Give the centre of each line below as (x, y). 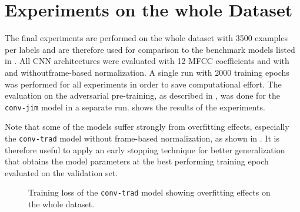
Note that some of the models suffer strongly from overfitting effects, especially (147, 127)
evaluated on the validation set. (61, 172)
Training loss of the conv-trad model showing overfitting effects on (149, 192)
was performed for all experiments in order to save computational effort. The (143, 84)
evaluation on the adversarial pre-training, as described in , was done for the (143, 95)
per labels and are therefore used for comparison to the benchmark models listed (150, 49)
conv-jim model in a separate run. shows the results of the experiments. (135, 107)
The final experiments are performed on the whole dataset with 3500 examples (146, 38)
